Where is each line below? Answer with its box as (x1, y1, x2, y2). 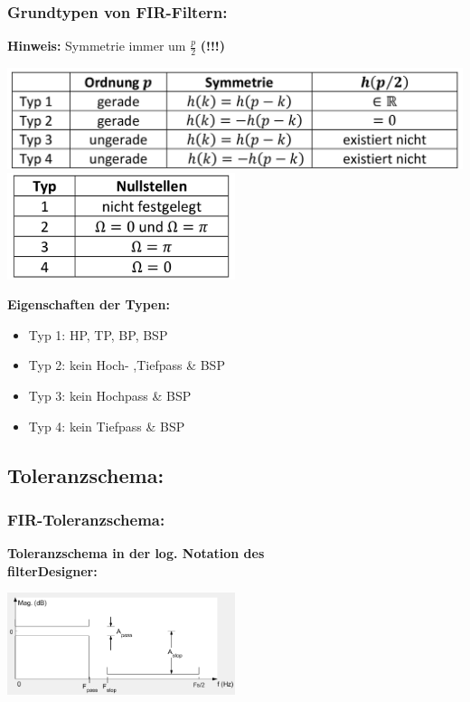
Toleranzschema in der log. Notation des (7, 544, 265, 563)
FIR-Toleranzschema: (7, 508, 165, 530)
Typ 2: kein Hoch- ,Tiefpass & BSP (28, 356, 225, 375)
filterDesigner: (7, 561, 98, 580)
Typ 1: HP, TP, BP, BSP (28, 325, 168, 344)
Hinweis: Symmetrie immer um (7, 36, 186, 55)
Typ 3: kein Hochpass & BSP (28, 385, 192, 404)
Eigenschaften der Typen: (7, 295, 170, 314)
